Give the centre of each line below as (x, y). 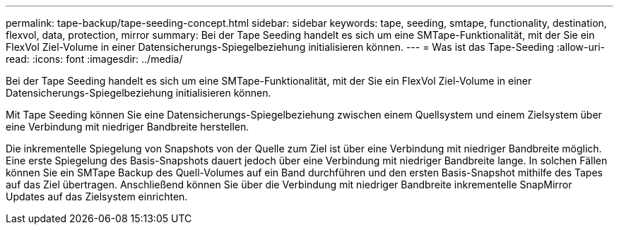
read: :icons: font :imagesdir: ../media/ (94, 59)
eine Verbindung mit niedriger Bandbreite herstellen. (128, 127)
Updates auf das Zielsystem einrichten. (97, 196)
